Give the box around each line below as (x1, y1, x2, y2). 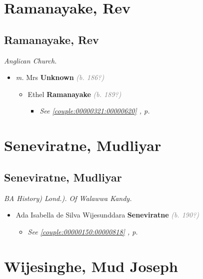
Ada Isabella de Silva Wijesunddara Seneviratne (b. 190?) (15, 209, 199, 220)
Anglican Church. (4, 55, 57, 65)
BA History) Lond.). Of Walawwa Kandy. (4, 192, 132, 203)
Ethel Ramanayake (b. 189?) (27, 88, 121, 99)
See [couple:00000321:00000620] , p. (39, 105, 150, 116)
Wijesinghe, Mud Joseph (4, 255, 178, 276)
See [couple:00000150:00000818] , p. (27, 226, 138, 236)
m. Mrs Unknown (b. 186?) (15, 72, 104, 82)
